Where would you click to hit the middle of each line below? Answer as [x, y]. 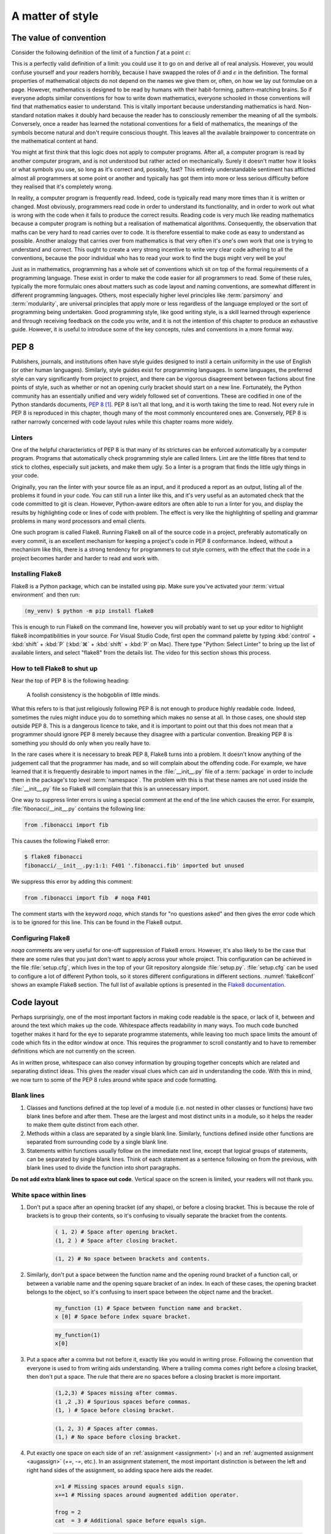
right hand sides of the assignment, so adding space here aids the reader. [120, 1470]
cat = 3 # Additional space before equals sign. [131, 1521]
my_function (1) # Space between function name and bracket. [149, 1308]
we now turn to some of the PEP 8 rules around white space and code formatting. [114, 1079]
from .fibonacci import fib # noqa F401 [87, 898]
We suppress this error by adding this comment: [72, 881]
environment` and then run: [46, 595]
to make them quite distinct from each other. [83, 1125]
